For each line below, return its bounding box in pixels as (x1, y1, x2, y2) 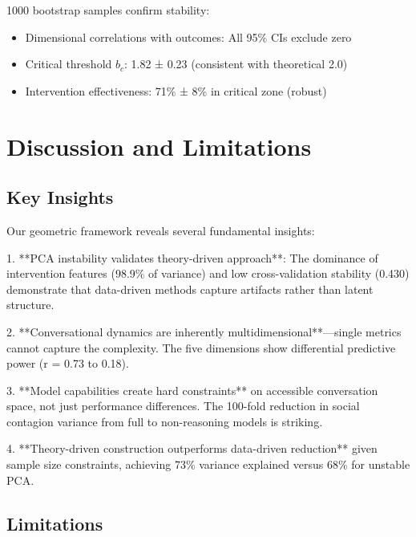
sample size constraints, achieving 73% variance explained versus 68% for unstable (6, 456, 410, 473)
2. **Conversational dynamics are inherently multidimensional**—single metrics (6, 323, 402, 340)
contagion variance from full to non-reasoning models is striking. (6, 413, 323, 429)
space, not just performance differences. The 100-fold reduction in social (6, 397, 360, 414)
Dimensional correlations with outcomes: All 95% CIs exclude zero (25, 28, 352, 45)
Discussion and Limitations (6, 129, 312, 162)
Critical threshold (25, 55, 112, 72)
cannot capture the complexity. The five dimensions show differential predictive (6, 339, 396, 356)
